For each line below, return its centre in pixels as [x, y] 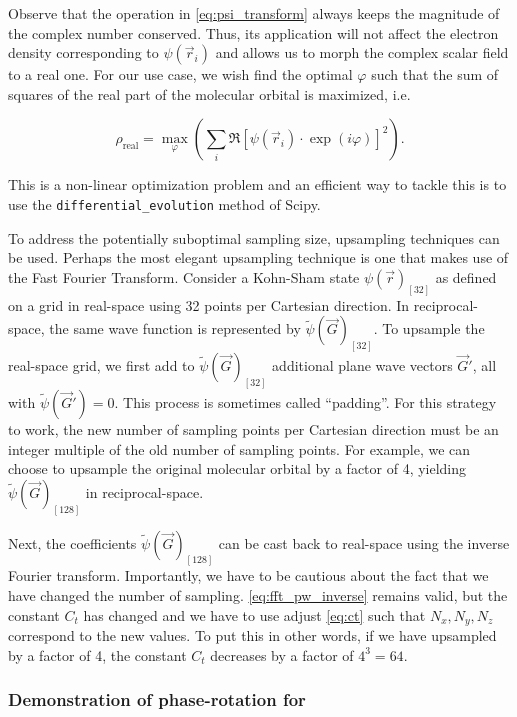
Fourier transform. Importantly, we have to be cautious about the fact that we [248, 575]
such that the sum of [435, 74]
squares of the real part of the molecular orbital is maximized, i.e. [209, 93]
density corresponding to [83, 52]
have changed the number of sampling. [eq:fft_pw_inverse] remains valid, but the [258, 595]
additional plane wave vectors [362, 365]
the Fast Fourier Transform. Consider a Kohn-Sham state [184, 276]
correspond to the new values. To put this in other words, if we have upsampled [252, 635]
